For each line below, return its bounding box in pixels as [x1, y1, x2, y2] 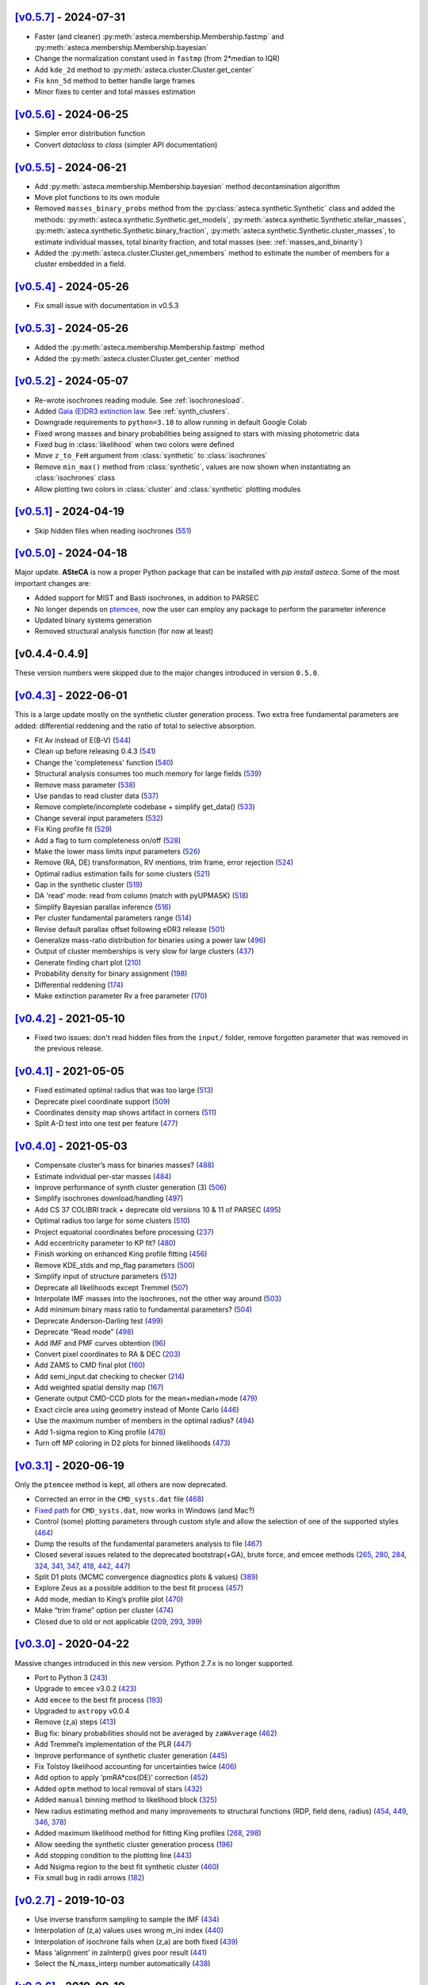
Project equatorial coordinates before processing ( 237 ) [34, 1227, 214, 1236]
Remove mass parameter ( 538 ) [34, 780, 136, 789]
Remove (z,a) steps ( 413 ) [34, 1717, 117, 1727]
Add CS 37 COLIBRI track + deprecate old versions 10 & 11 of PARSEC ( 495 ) [34, 1204, 281, 1214]
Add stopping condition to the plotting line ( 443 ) [34, 1851, 193, 1860]
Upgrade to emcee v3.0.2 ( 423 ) [34, 1684, 137, 1694]
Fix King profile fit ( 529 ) [34, 824, 113, 834]
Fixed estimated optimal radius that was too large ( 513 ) [34, 1085, 214, 1095]
